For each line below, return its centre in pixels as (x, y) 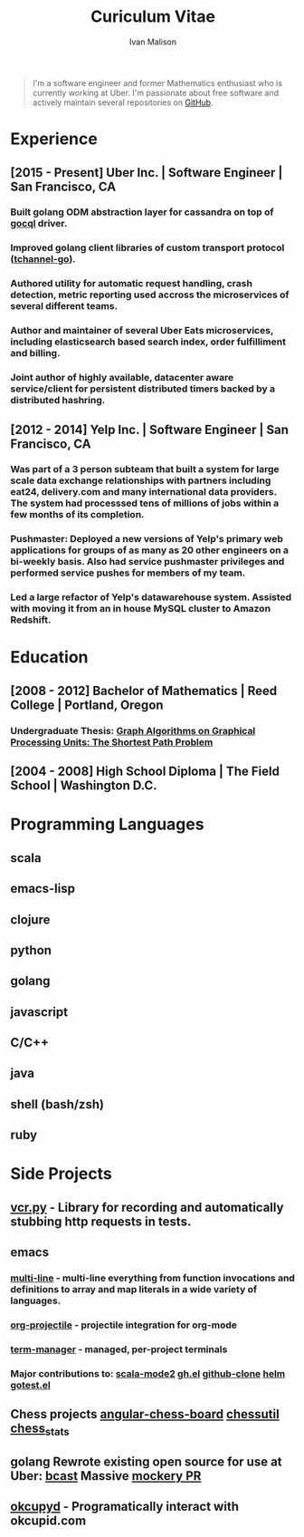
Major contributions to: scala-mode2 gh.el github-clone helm (148, 1373)
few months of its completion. (77, 515)
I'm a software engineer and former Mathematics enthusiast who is (157, 82)
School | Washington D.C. (84, 786)
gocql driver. (39, 224)
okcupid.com (48, 1521)
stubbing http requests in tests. (101, 1221)
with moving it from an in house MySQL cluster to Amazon (140, 609)
